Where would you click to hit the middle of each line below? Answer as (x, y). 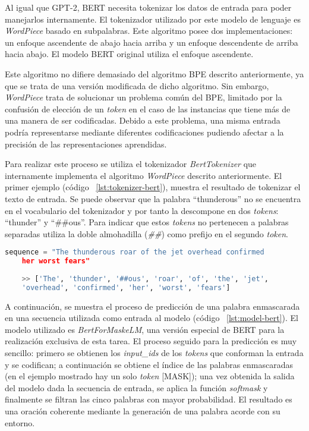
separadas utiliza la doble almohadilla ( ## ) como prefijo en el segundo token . (146, 233)
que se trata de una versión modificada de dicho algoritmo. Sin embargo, (137, 85)
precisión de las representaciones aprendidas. (86, 144)
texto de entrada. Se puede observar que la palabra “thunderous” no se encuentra (153, 198)
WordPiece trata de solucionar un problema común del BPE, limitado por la (144, 97)
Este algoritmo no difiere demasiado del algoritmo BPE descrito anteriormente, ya (154, 73)
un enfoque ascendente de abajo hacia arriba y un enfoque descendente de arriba (152, 42)
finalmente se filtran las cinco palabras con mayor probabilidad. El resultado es (149, 399)
